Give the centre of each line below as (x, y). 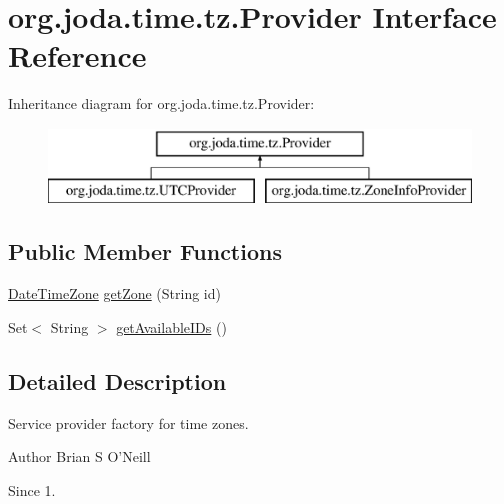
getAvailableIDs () (171, 326)
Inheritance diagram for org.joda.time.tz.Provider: (161, 103)
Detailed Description (117, 380)
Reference (77, 55)
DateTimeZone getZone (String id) (114, 293)
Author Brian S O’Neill (79, 456)
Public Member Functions (145, 251)
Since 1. (32, 489)
